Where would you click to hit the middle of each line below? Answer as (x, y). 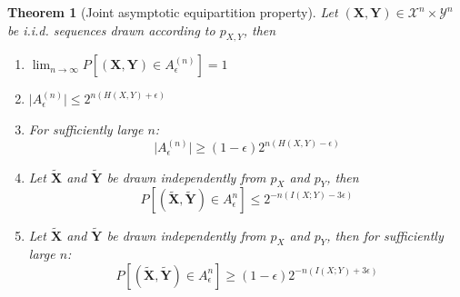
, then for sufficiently (385, 235)
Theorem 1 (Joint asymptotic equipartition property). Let (173, 12)
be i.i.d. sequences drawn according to (111, 30)
